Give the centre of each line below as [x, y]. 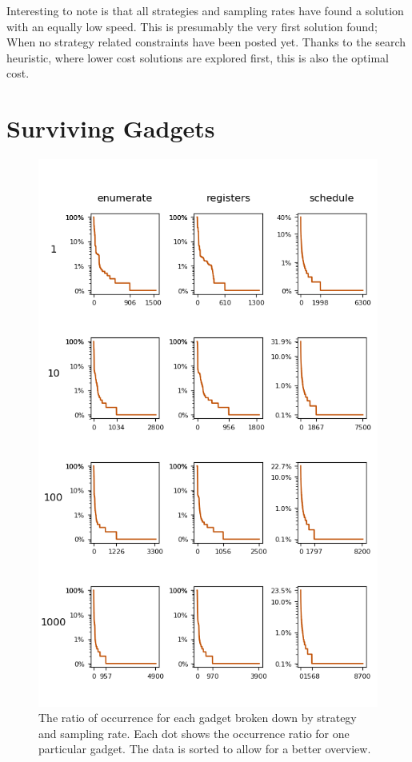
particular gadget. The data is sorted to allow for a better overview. [205, 749]
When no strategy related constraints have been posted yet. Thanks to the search [206, 42]
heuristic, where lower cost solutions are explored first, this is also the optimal [198, 57]
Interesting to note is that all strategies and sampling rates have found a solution [205, 10]
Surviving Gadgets [111, 128]
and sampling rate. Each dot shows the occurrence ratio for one [194, 733]
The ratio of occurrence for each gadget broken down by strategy [198, 718]
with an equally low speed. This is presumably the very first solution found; [192, 26]
